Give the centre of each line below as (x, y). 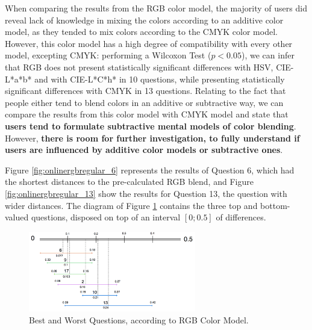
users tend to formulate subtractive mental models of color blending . (151, 126)
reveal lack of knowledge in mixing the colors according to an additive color (144, 20)
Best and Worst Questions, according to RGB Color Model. (139, 319)
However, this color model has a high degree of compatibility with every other (149, 43)
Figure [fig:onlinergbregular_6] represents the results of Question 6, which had (150, 170)
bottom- (275, 205)
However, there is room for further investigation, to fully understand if (152, 138)
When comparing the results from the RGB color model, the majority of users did (156, 8)
